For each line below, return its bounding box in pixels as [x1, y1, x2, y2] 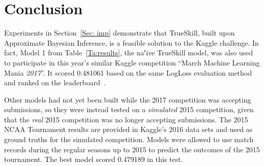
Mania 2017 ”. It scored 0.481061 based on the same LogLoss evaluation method [4, 67, 252, 78]
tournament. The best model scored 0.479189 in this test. [4, 154, 183, 164]
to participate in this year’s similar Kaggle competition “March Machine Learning [4, 57, 260, 68]
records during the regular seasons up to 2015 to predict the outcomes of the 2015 [4, 144, 260, 154]
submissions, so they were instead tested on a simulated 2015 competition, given [4, 104, 254, 115]
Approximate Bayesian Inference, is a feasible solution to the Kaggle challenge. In [4, 37, 259, 48]
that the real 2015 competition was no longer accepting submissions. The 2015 [4, 114, 248, 124]
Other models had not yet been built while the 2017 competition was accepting [4, 94, 251, 105]
